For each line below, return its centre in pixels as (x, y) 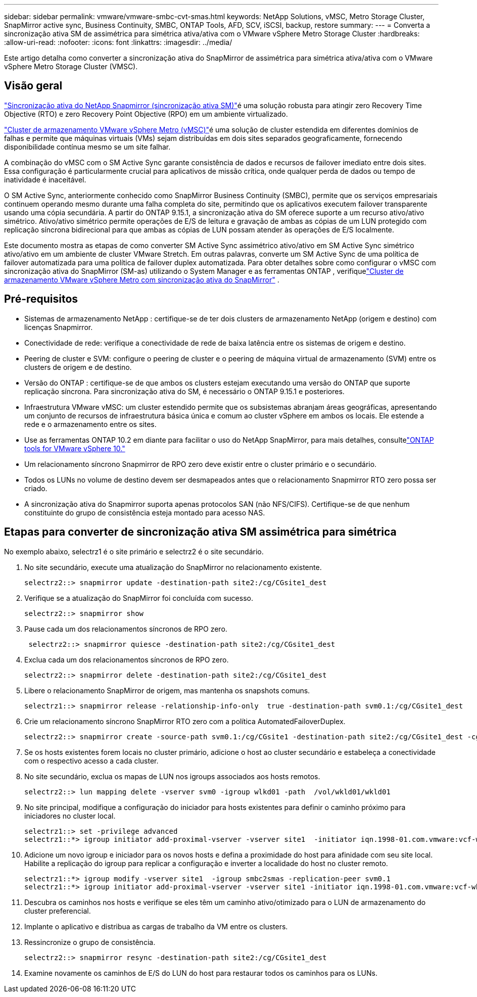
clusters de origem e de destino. (78, 367)
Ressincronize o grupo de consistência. (90, 942)
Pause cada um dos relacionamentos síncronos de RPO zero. (126, 629)
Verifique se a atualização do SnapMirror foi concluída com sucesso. (139, 598)
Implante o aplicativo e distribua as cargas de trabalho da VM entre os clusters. (156, 926)
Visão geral (33, 86)
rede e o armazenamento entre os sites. (90, 424)
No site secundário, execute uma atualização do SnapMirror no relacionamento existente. (173, 567)
